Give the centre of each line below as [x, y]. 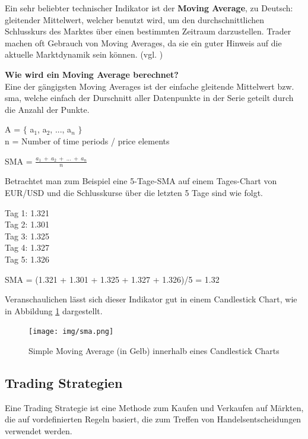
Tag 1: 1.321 [27, 212]
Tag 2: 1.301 [27, 224]
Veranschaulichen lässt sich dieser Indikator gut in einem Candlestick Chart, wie [151, 299]
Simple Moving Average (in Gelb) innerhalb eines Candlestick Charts [154, 350]
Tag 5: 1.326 [27, 259]
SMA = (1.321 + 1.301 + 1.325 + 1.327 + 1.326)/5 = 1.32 [112, 279]
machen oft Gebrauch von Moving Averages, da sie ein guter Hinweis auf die [143, 42]
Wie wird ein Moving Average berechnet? [92, 74]
